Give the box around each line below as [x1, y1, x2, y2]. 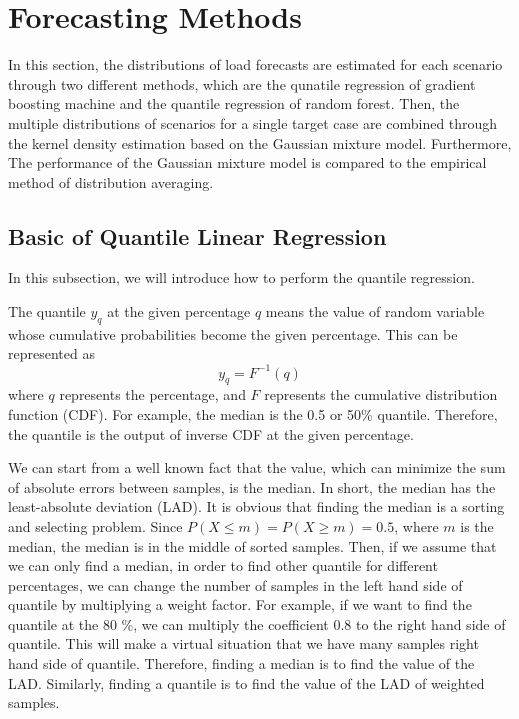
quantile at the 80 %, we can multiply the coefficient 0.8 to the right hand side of [8, 613, 506, 634]
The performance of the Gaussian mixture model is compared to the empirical [8, 152, 487, 173]
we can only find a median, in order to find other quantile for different [8, 555, 438, 576]
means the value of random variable [265, 301, 485, 322]
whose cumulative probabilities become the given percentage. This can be [8, 323, 458, 344]
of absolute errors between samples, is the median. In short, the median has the [8, 476, 496, 497]
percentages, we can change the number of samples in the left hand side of [8, 574, 463, 595]
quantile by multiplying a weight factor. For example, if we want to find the [8, 594, 472, 615]
